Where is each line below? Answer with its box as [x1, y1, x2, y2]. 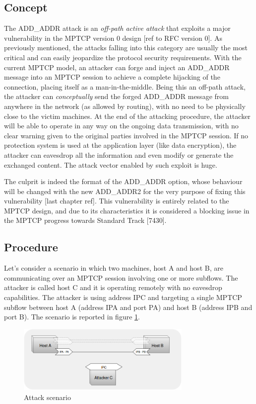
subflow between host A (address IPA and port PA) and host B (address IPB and [4, 302, 253, 312]
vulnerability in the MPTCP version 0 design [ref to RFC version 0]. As [4, 32, 222, 43]
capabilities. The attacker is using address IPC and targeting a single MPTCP [4, 292, 242, 303]
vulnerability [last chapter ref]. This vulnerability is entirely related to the [4, 196, 229, 206]
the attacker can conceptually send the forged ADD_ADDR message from [4, 91, 229, 101]
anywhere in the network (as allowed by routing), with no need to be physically [4, 101, 246, 111]
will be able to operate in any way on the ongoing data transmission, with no [4, 120, 239, 131]
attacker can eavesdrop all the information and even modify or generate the [4, 149, 234, 160]
